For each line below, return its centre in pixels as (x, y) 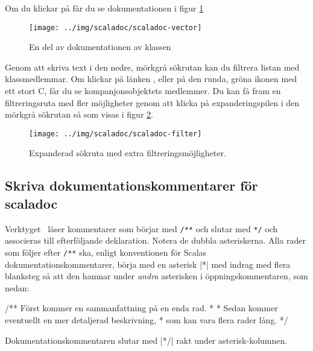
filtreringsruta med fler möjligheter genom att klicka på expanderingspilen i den (152, 102)
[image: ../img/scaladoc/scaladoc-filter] (115, 134)
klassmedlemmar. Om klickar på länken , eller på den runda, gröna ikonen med (151, 79)
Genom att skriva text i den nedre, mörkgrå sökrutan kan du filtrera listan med (152, 67)
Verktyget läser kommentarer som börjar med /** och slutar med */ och (141, 228)
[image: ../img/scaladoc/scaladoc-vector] (115, 27)
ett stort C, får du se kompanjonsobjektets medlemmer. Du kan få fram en (143, 91)
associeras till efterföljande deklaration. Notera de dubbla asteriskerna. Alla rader (155, 240)
